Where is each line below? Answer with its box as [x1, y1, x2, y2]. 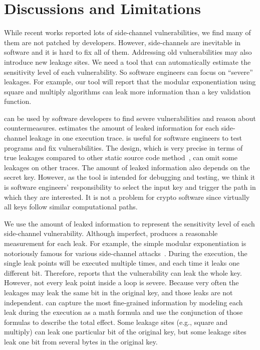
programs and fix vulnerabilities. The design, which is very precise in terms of [4, 142, 243, 153]
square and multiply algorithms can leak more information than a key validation [4, 86, 251, 96]
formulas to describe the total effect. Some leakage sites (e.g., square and [4, 316, 228, 327]
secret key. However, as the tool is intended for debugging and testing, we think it [4, 172, 255, 182]
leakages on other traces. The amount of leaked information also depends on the [4, 162, 250, 172]
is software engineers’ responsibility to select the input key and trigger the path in [4, 182, 256, 192]
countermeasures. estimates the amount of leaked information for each [4, 123, 219, 133]
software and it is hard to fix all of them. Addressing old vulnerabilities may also [4, 47, 252, 57]
